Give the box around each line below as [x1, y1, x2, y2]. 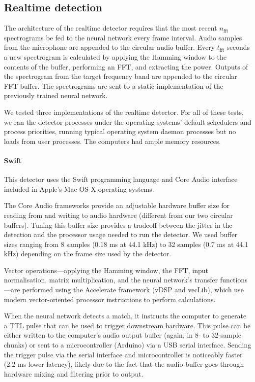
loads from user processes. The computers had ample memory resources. [4, 136, 221, 146]
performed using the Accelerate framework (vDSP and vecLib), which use [22, 284, 244, 295]
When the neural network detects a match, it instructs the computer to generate [4, 311, 247, 321]
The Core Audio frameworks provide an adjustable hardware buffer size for [4, 200, 230, 210]
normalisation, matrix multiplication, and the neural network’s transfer [4, 275, 218, 285]
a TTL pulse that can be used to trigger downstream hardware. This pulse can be [4, 320, 251, 330]
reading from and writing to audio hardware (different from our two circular [4, 209, 233, 220]
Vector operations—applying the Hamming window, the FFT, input [4, 265, 208, 275]
